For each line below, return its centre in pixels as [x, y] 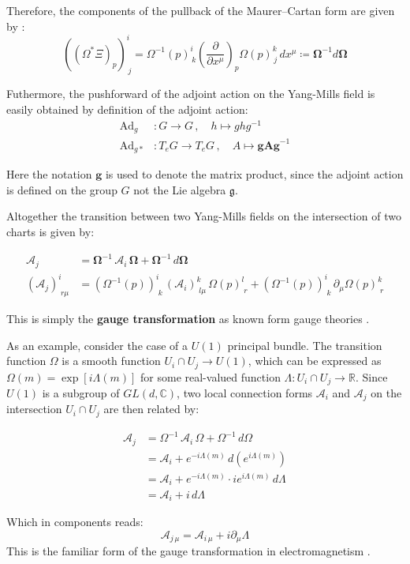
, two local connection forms [245, 393]
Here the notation [49, 174]
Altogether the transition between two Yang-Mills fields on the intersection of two [204, 216]
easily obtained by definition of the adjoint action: [127, 109]
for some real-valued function [211, 376]
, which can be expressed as [315, 361]
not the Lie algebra [180, 189]
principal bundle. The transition [305, 345]
